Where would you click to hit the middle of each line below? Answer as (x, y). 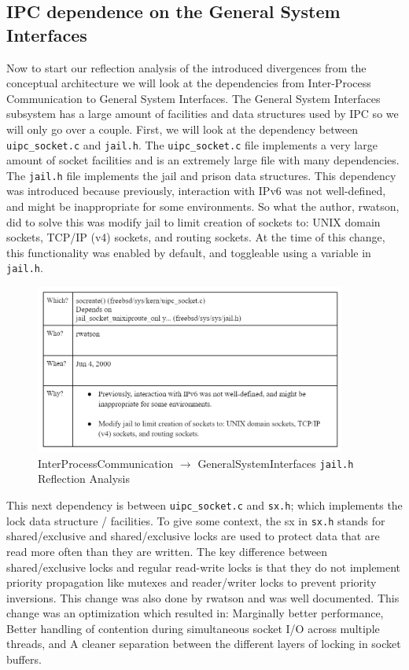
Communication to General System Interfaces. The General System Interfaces (193, 98)
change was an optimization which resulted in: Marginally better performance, (195, 613)
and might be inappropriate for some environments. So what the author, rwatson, (203, 206)
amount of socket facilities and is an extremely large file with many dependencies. (203, 160)
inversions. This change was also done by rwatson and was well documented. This (203, 597)
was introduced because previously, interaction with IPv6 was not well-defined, (196, 191)
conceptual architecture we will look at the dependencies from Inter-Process (189, 83)
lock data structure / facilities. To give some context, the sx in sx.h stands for (196, 520)
